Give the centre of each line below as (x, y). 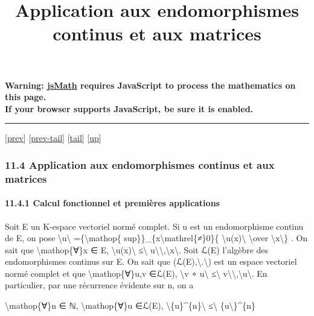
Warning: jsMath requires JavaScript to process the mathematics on (150, 85)
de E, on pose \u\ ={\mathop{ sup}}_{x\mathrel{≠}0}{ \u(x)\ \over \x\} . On (156, 238)
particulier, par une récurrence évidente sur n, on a (99, 285)
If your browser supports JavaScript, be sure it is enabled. (129, 108)
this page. (26, 97)
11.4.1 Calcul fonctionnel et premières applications (112, 203)
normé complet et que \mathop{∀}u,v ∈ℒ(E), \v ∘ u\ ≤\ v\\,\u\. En (136, 273)
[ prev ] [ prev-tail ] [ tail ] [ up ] (53, 138)
